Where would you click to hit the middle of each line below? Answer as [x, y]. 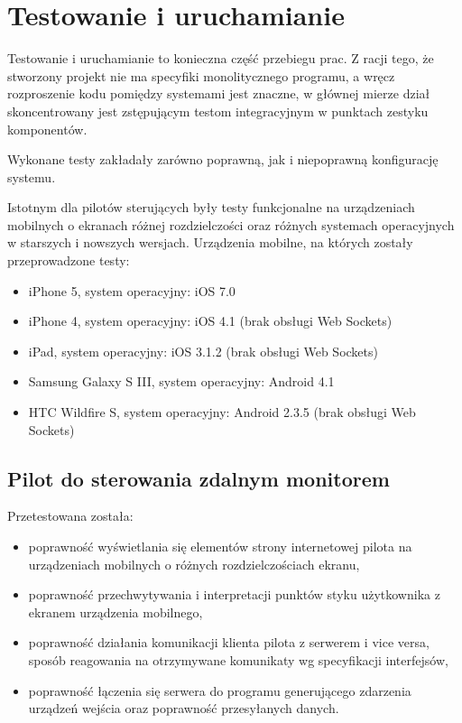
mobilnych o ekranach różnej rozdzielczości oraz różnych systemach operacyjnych [231, 224]
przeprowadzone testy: [69, 260]
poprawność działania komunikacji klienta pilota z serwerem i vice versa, [229, 642]
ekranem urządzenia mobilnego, [115, 612]
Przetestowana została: [70, 516]
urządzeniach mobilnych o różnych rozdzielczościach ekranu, [194, 564]
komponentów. [47, 129]
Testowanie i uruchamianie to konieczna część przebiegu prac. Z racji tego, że [221, 58]
